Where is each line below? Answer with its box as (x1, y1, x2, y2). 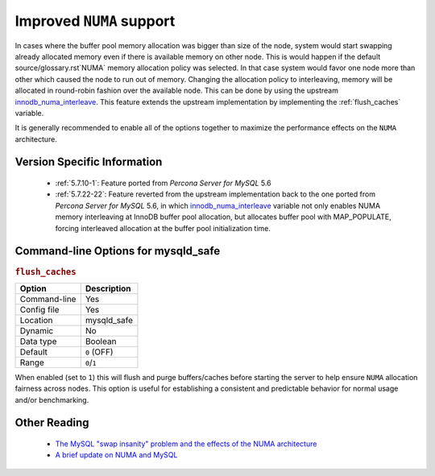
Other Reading (14, 416, 89, 430)
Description (85, 283, 132, 294)
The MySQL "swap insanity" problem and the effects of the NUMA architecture (55, 439, 317, 449)
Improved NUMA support (14, 12, 176, 30)
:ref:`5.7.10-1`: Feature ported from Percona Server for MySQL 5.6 (55, 178, 271, 188)
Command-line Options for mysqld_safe (14, 244, 221, 258)
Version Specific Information (14, 155, 163, 169)
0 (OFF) (85, 346, 114, 358)
